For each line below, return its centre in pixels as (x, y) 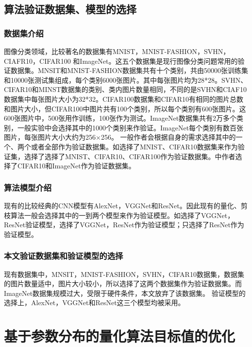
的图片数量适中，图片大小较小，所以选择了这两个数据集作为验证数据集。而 (123, 283)
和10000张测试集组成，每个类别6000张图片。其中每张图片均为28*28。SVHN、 (126, 80)
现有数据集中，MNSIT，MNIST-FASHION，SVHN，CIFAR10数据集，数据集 (124, 274)
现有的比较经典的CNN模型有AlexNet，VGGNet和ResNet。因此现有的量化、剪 (126, 205)
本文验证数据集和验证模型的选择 (64, 256)
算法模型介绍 (28, 187)
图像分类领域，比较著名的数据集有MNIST (70, 51)
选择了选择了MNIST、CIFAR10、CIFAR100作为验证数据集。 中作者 (130, 156)
